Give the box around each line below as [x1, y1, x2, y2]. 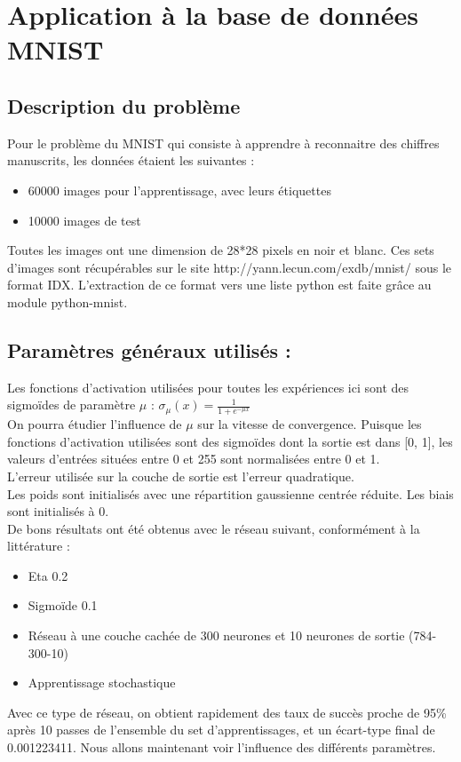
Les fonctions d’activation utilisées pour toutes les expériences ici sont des [7, 377, 409, 396]
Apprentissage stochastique [28, 673, 176, 692]
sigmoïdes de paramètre [7, 395, 136, 414]
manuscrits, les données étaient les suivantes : [7, 151, 255, 170]
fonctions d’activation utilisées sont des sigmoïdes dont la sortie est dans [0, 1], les [7, 432, 453, 450]
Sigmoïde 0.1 [28, 596, 98, 615]
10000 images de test [28, 210, 141, 229]
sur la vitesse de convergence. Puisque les [197, 415, 422, 433]
